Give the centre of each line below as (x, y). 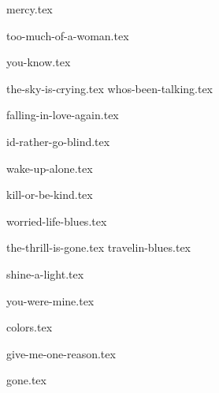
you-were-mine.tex (50, 300)
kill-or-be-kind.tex (50, 195)
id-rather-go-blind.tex (58, 141)
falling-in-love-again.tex (63, 115)
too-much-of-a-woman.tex (68, 35)
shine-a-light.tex (45, 273)
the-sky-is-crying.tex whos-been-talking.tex (110, 88)
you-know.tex (39, 62)
